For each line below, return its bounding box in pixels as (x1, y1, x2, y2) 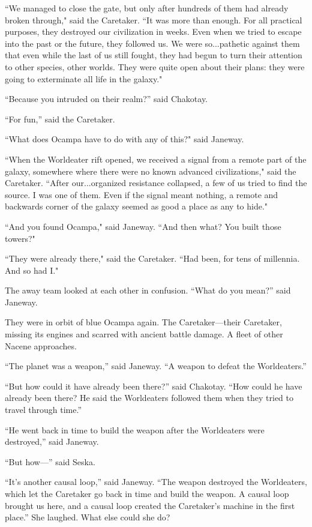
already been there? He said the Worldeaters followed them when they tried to (5, 391, 293, 404)
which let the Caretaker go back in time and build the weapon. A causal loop (5, 487, 289, 499)
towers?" (5, 232, 35, 244)
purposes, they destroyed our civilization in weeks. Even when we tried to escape (5, 25, 302, 38)
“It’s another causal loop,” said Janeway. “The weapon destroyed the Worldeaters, (5, 475, 307, 488)
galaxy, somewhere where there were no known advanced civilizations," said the (5, 164, 296, 177)
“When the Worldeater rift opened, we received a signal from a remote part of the (5, 152, 307, 165)
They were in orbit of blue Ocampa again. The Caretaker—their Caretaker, (5, 316, 282, 328)
